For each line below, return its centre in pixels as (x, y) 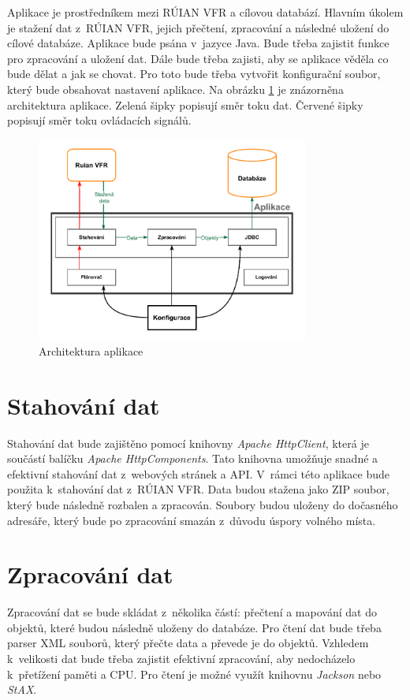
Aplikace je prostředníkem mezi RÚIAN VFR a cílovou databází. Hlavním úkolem (205, 12)
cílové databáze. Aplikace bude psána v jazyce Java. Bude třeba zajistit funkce (198, 43)
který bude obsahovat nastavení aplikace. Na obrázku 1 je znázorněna (175, 89)
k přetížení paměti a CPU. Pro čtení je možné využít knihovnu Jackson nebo (194, 674)
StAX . (22, 689)
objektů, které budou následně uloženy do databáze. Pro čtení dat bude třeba (194, 627)
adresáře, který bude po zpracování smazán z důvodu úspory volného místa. (192, 520)
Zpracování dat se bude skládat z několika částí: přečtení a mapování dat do (192, 612)
